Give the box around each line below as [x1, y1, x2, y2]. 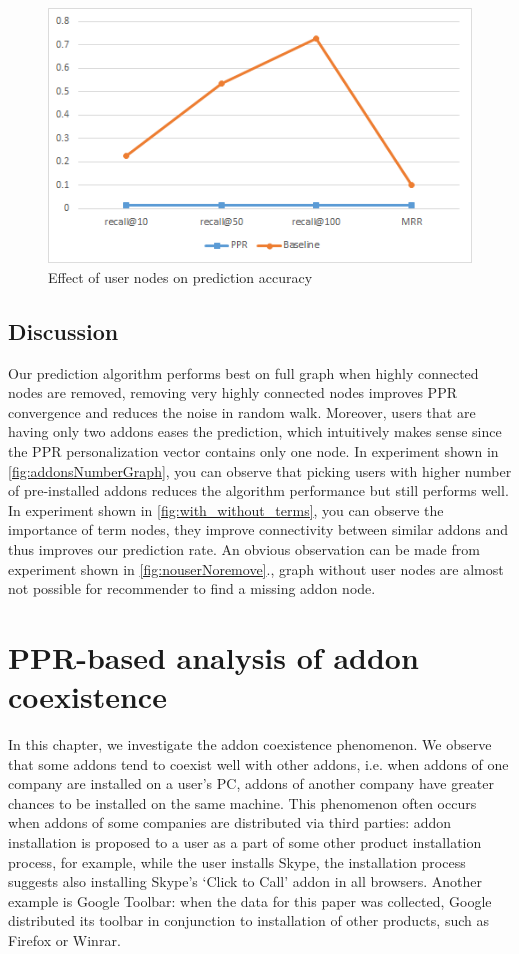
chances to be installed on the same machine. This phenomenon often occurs [8, 792, 477, 813]
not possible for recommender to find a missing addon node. [8, 578, 376, 599]
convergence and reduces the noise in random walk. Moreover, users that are [8, 401, 476, 422]
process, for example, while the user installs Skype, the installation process [8, 851, 466, 872]
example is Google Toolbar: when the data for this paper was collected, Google [8, 890, 492, 911]
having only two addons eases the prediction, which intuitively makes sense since [8, 421, 502, 442]
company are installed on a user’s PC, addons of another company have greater [8, 773, 495, 794]
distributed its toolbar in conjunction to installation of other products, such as [8, 910, 489, 931]
